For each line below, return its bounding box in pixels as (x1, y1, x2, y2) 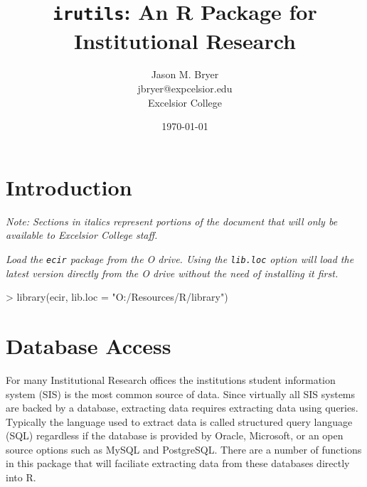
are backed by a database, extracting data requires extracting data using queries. (6, 400, 358, 415)
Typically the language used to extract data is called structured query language (6, 414, 353, 429)
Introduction (6, 172, 132, 201)
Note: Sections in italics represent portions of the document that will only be (6, 213, 338, 228)
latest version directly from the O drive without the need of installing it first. (6, 265, 339, 280)
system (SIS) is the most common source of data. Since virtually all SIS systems (6, 386, 356, 401)
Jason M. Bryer (151, 67, 219, 82)
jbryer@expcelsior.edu (137, 81, 233, 96)
